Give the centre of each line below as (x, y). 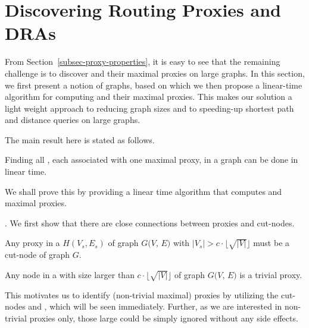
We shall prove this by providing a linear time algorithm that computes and (143, 191)
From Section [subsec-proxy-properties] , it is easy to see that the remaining (143, 61)
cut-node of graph (37, 255)
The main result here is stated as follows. (80, 139)
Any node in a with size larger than (70, 274)
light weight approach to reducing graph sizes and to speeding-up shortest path (149, 108)
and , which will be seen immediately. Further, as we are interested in (155, 306)
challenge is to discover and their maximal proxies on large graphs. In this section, (155, 73)
